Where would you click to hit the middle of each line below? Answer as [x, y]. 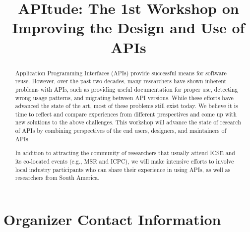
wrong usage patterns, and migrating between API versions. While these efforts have [124, 97]
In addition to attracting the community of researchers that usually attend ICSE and [125, 153]
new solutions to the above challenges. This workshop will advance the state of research [128, 122]
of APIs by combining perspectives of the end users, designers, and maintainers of [121, 131]
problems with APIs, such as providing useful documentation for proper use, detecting [126, 89]
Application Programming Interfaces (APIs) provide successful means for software [121, 73]
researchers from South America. [57, 178]
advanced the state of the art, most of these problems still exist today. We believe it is [126, 106]
